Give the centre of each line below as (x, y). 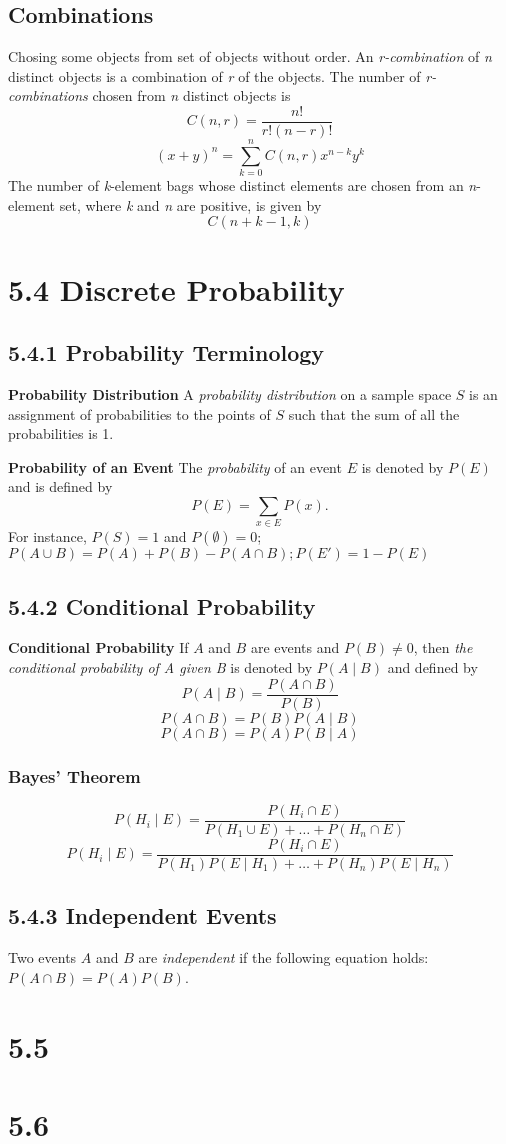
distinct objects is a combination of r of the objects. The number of (214, 75)
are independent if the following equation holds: (283, 957)
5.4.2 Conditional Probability (162, 605)
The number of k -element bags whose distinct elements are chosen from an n (242, 185)
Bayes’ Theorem (74, 775)
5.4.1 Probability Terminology (166, 352)
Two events (42, 957)
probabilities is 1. (61, 433)
